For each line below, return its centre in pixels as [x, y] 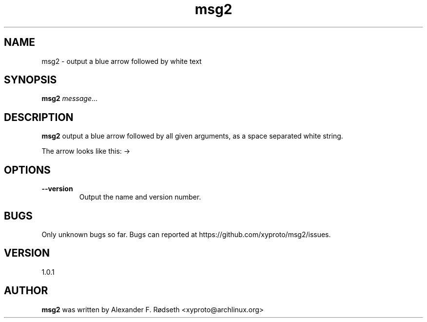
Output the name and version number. [140, 197]
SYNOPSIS [30, 80]
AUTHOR [26, 291]
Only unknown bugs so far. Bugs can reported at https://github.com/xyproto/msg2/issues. [186, 234]
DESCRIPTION [39, 117]
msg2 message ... [70, 99]
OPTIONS [27, 170]
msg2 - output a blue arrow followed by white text [122, 61]
